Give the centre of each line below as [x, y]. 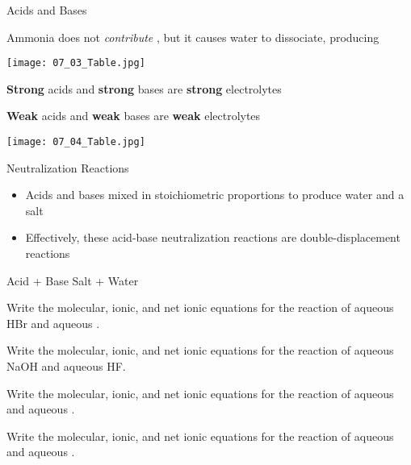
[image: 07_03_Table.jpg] [76, 63]
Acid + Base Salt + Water [73, 280]
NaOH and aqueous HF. [66, 366]
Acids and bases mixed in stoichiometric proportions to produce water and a [215, 195]
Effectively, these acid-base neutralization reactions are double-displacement [213, 237]
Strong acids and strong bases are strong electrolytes [144, 88]
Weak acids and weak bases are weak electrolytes [134, 116]
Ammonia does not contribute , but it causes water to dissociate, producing [193, 37]
